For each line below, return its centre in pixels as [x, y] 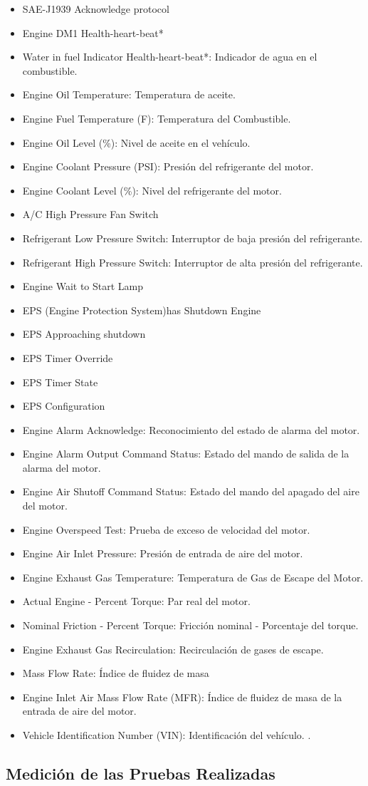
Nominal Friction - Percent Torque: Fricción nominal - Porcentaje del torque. [190, 625]
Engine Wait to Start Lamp [83, 286]
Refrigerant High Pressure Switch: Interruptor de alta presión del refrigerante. [193, 262]
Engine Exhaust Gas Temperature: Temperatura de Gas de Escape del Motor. [193, 577]
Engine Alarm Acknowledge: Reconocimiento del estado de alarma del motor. [191, 429]
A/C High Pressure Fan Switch [90, 214]
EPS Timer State [60, 382]
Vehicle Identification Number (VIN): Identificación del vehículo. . [167, 735]
